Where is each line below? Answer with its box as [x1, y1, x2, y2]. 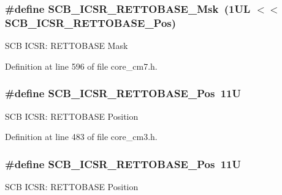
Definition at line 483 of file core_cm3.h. [5, 130, 158, 143]
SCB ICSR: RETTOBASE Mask [5, 39, 128, 52]
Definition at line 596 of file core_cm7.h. [5, 59, 158, 72]
